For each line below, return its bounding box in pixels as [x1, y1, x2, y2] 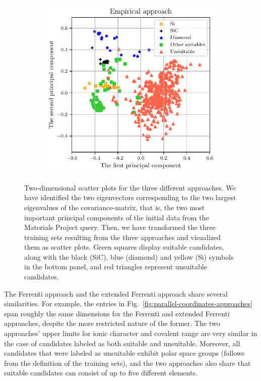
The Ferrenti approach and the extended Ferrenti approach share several [4, 288, 228, 299]
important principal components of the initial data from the [24, 212, 209, 222]
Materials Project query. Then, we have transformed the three [24, 222, 216, 232]
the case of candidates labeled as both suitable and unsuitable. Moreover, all [4, 338, 240, 348]
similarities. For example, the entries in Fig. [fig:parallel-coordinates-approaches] [4, 298, 252, 309]
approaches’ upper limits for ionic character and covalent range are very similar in [4, 328, 257, 339]
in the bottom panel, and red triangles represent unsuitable [24, 261, 207, 272]
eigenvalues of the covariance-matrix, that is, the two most [24, 202, 205, 212]
